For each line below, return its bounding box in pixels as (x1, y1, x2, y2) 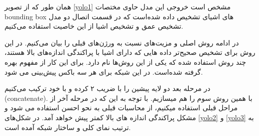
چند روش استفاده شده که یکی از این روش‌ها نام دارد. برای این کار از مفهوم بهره (4, 56, 246, 67)
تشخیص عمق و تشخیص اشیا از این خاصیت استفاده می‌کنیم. (4, 21, 183, 31)
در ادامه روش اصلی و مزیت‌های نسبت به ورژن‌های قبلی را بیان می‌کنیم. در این (4, 37, 239, 47)
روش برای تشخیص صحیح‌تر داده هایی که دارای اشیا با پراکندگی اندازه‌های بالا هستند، (4, 47, 256, 57)
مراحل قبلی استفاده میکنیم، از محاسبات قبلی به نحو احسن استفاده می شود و (4, 102, 238, 113)
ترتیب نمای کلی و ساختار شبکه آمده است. (4, 122, 131, 132)
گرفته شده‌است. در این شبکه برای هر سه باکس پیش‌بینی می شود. (4, 66, 203, 77)
